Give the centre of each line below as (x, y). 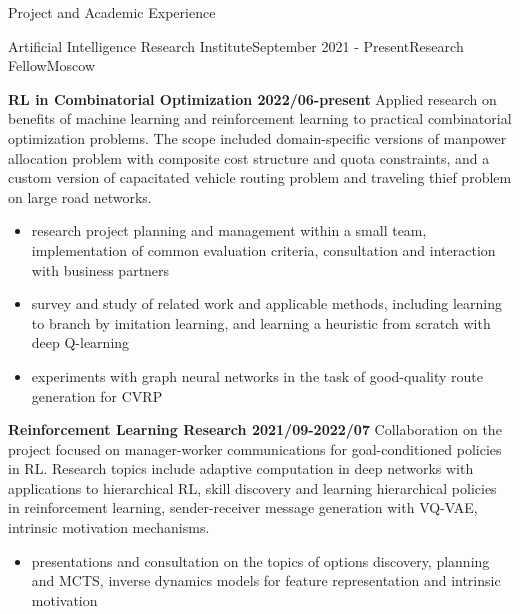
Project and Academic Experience (112, 12)
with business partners (100, 269)
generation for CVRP (97, 395)
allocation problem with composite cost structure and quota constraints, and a (249, 157)
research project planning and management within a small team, (229, 230)
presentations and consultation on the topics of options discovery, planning (260, 560)
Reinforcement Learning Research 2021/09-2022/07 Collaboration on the (255, 429)
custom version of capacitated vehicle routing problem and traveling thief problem (260, 177)
